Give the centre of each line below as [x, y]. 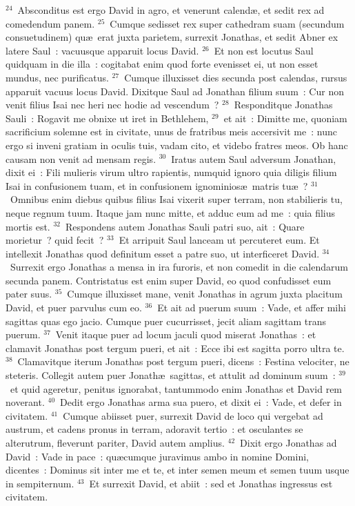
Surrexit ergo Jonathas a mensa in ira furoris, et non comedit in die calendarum [179, 267]
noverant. [25, 402]
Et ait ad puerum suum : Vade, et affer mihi [252, 308]
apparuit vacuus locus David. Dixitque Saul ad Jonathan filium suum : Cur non [175, 91]
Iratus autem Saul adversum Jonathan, [254, 158]
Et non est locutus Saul [264, 50]
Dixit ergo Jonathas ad [288, 442]
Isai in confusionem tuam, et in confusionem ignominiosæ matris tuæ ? [157, 185]
